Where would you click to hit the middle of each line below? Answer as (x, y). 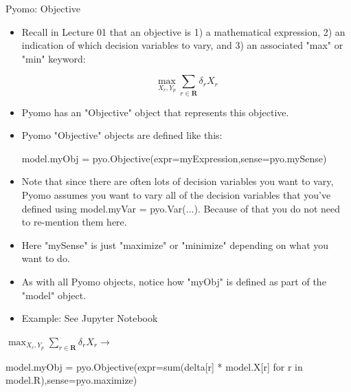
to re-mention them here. (74, 222)
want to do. (46, 258)
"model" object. (54, 295)
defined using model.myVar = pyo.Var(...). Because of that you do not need (181, 208)
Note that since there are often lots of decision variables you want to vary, (178, 181)
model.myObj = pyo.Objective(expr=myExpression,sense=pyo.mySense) (174, 158)
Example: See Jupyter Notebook (90, 318)
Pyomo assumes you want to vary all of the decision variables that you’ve (176, 195)
